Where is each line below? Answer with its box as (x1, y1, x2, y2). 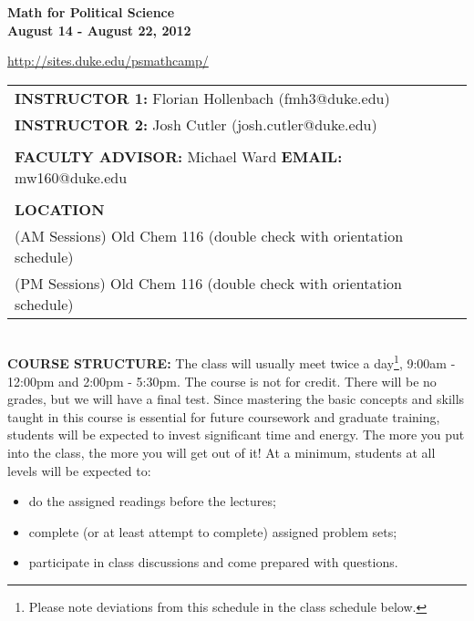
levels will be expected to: (7, 461, 151, 480)
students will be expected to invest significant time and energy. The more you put (7, 425, 465, 444)
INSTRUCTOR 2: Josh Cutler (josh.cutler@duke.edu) (15, 113, 377, 135)
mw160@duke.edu (15, 166, 128, 188)
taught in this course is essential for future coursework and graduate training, (7, 407, 440, 426)
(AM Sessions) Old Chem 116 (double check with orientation (15, 224, 404, 246)
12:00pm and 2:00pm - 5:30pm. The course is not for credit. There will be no (7, 371, 437, 390)
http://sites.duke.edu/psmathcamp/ (7, 51, 209, 70)
